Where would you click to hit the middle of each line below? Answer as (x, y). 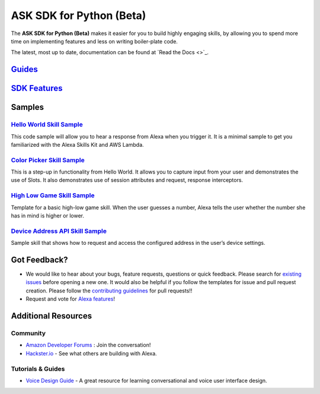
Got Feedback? (39, 259)
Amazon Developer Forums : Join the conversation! (88, 345)
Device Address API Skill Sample (59, 231)
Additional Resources (51, 316)
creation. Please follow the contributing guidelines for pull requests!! (109, 291)
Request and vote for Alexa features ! (71, 299)
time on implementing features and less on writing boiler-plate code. (94, 41)
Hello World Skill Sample (47, 125)
